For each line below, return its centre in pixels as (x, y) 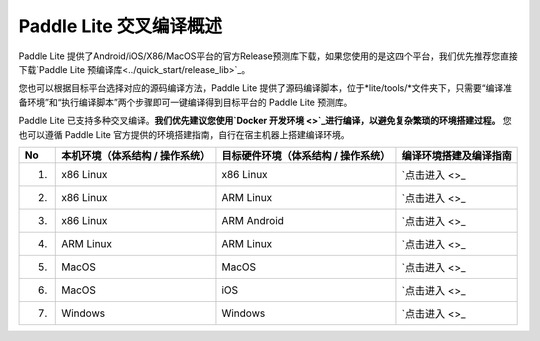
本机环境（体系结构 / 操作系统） (135, 155)
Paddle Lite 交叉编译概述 (120, 26)
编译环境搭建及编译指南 (456, 155)
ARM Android (253, 220)
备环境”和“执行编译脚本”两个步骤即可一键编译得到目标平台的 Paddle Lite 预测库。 (185, 102)
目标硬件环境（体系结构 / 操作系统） (306, 155)
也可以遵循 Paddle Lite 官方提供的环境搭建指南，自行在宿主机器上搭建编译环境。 (184, 134)
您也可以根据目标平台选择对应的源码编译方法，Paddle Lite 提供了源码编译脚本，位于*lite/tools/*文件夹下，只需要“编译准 (265, 88)
